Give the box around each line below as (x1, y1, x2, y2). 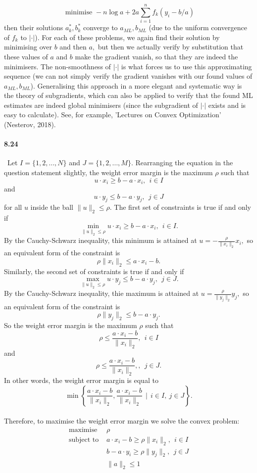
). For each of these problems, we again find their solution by (35, 32, 220, 42)
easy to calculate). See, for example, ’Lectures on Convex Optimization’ (4, 109, 221, 120)
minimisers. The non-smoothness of (4, 61, 111, 71)
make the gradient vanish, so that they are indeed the (75, 51, 238, 61)
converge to (83, 22, 118, 33)
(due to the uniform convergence (149, 22, 247, 33)
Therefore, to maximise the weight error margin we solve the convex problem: (4, 416, 240, 426)
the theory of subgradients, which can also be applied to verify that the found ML (4, 90, 253, 100)
